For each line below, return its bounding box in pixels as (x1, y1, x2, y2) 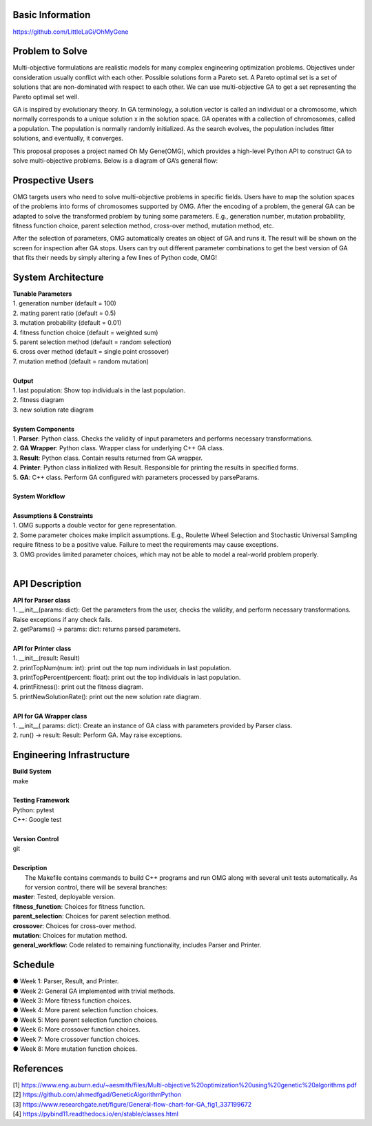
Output (12, 376, 34, 385)
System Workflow (12, 492, 65, 501)
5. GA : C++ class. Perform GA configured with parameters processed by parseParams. (12, 473, 260, 481)
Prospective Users (12, 174, 94, 186)
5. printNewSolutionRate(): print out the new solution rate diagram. (12, 692, 201, 701)
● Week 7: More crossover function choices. (12, 1035, 141, 1043)
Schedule (12, 959, 55, 971)
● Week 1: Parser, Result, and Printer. (12, 977, 119, 985)
